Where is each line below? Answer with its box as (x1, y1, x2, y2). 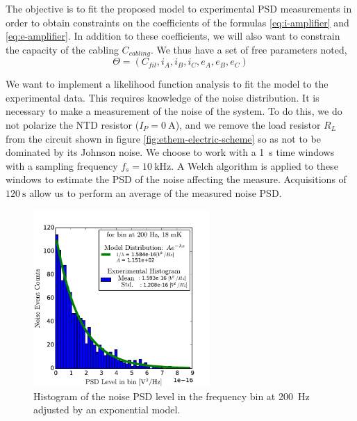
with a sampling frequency (6, 158, 118, 173)
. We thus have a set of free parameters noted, (150, 42, 347, 56)
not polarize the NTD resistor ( (6, 118, 140, 132)
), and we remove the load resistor (175, 118, 321, 132)
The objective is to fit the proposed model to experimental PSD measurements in (6, 1, 352, 15)
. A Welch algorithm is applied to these (171, 158, 338, 173)
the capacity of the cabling (6, 42, 119, 56)
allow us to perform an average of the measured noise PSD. (29, 185, 282, 200)
